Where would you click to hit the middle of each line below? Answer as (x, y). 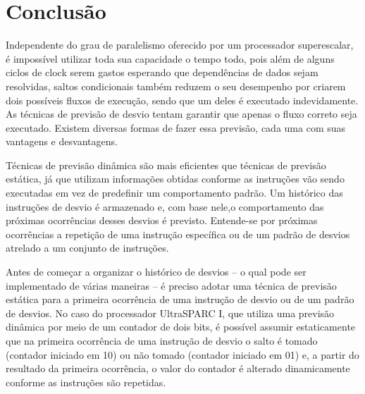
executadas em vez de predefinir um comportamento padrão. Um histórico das (174, 193)
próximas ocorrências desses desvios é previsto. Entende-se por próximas (162, 220)
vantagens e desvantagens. (62, 141)
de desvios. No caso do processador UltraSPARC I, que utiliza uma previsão (170, 313)
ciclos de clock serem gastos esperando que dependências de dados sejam (162, 72)
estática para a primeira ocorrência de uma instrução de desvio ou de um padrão (180, 299)
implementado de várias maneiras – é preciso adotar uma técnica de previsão (171, 285)
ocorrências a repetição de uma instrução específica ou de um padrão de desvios (178, 234)
